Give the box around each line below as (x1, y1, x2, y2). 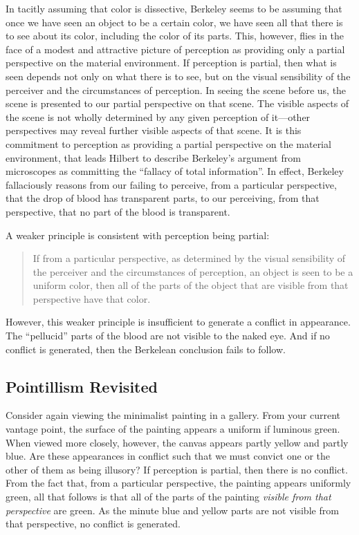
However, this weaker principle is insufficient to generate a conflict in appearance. (6, 315, 351, 329)
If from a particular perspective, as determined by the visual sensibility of (33, 251, 346, 265)
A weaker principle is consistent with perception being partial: (6, 227, 270, 242)
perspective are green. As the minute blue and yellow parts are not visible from (6, 503, 339, 517)
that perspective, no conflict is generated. (6, 516, 181, 531)
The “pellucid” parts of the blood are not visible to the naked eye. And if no (6, 328, 330, 343)
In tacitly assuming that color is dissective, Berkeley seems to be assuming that (6, 1, 342, 15)
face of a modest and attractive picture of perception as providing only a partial (6, 41, 345, 56)
